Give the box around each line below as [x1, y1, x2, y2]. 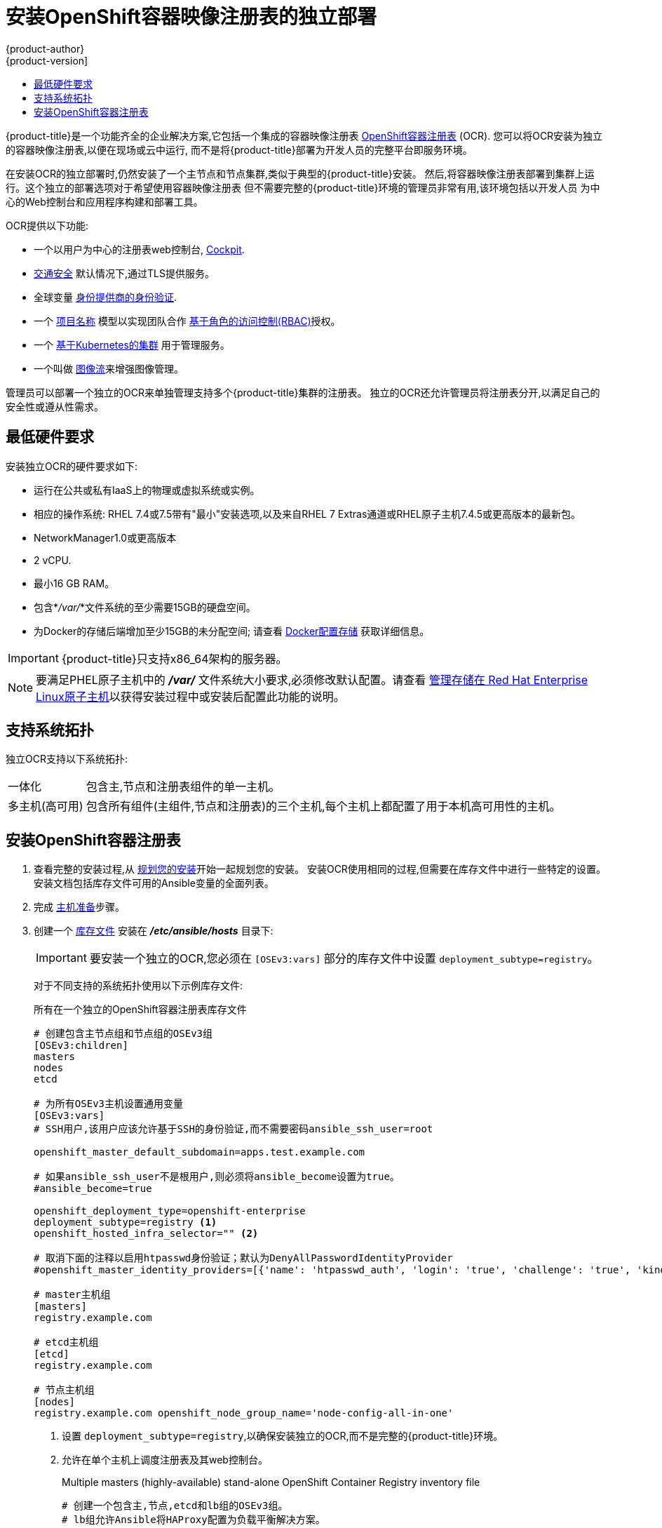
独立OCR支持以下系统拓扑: [6, 753, 128, 765]
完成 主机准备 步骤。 [34, 901, 125, 913]
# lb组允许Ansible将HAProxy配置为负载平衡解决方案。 [62, 1514, 325, 1526]
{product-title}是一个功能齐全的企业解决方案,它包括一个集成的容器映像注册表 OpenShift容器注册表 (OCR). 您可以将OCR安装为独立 [6, 129, 603, 142]
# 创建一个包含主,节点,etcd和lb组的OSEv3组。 [62, 1500, 288, 1512]
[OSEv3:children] [34, 1040, 128, 1052]
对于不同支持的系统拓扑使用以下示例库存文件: [34, 979, 243, 992]
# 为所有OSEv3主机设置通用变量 [34, 1098, 184, 1110]
